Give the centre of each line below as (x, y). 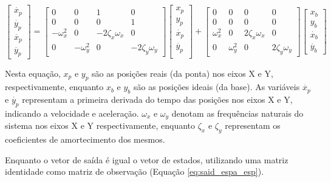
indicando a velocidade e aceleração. (72, 113)
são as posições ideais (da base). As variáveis (217, 87)
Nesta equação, (33, 73)
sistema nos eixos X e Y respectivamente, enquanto (100, 125)
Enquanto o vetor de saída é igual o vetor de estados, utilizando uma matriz (147, 159)
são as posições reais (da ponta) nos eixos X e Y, (183, 73)
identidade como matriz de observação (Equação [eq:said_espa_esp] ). (135, 171)
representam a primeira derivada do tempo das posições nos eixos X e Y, (157, 99)
